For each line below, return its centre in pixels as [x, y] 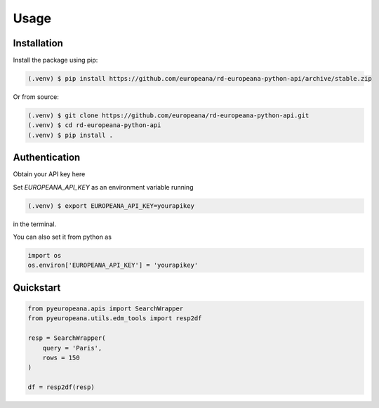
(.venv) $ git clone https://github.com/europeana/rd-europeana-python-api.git [168, 116]
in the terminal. [34, 224]
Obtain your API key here [49, 174]
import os [45, 256]
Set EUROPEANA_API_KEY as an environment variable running [103, 187]
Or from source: [36, 97]
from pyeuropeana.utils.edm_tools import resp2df [115, 318]
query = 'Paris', [72, 348]
